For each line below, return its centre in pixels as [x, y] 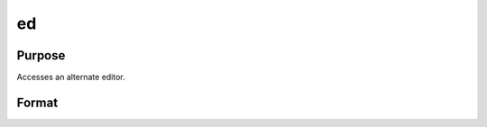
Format [37, 102]
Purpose [41, 55]
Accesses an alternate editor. [71, 77]
